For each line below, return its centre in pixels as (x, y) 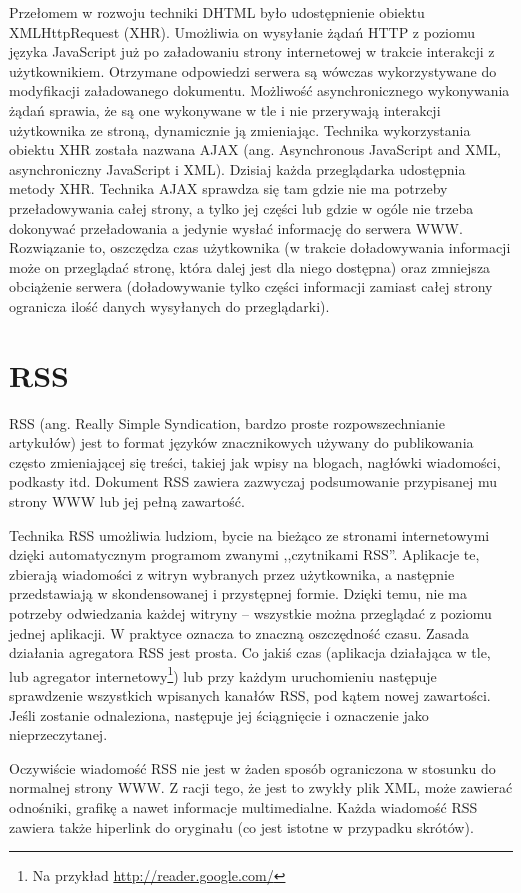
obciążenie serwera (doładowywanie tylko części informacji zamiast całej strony (251, 286)
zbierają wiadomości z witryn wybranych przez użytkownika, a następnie (232, 573)
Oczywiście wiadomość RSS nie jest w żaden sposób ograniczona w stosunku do (252, 767)
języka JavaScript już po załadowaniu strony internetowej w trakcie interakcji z (252, 51)
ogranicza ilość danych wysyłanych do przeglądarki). (169, 305)
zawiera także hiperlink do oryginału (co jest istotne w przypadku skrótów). (241, 826)
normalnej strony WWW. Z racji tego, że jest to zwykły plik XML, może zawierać (261, 787)
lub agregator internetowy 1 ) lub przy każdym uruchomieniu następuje (223, 674)
